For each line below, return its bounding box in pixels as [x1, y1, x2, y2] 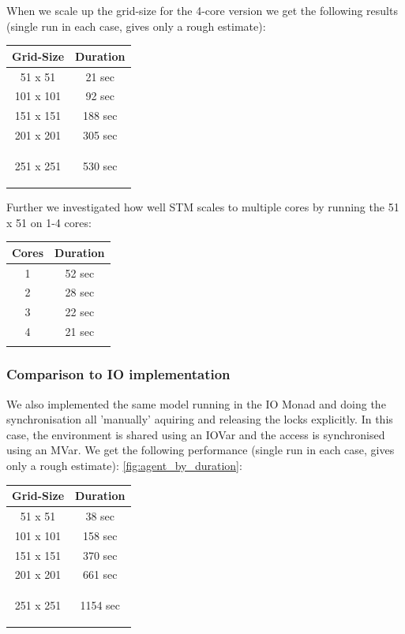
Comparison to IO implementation [6, 364, 231, 384]
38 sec [85, 507, 115, 524]
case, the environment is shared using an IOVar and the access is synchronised [6, 426, 385, 442]
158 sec [82, 527, 118, 543]
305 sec [82, 127, 118, 144]
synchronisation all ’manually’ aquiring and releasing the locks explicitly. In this [6, 411, 393, 427]
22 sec [65, 304, 95, 320]
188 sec [82, 107, 118, 124]
